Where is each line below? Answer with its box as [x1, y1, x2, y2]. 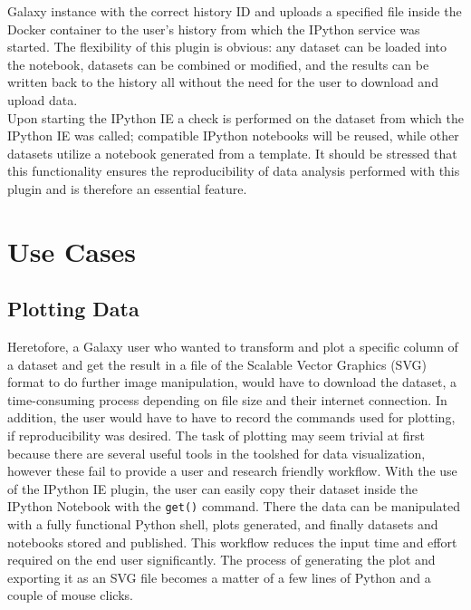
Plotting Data [7, 295, 139, 323]
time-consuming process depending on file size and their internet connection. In [7, 390, 447, 409]
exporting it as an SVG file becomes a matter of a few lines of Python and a [7, 567, 431, 586]
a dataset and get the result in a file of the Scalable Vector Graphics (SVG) [7, 354, 427, 373]
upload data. [7, 90, 78, 109]
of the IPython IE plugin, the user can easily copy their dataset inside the [7, 479, 418, 498]
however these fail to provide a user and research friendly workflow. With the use [7, 461, 457, 480]
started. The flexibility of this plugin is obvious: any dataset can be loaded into [7, 37, 447, 56]
